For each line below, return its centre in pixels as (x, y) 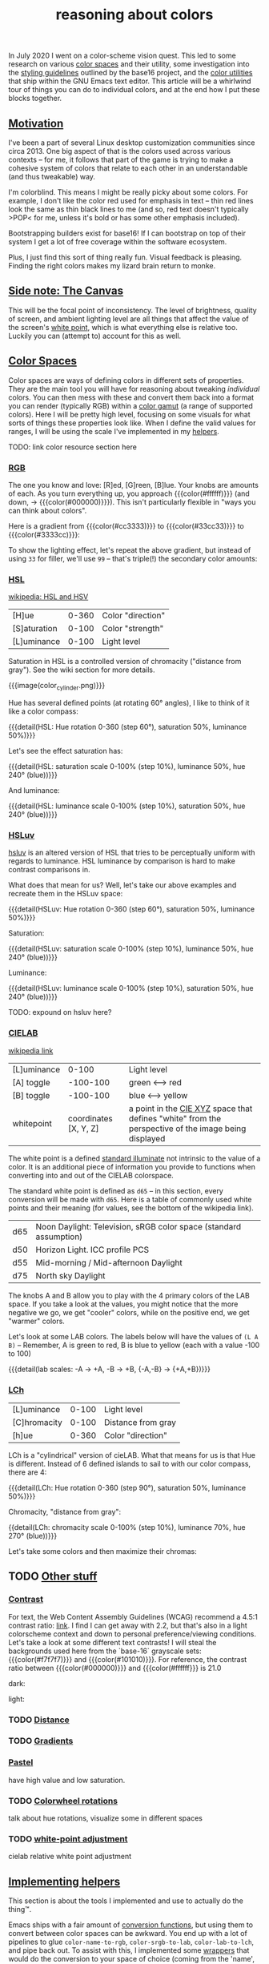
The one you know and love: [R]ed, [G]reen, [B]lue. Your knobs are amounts (133, 485)
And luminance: (34, 791)
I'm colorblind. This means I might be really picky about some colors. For (128, 192)
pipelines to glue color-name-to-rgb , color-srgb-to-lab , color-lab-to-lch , (131, 1942)
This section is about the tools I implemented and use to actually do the (126, 1901)
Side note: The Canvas (66, 291)
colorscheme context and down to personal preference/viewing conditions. (132, 1634)
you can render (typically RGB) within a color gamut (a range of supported (131, 405)
